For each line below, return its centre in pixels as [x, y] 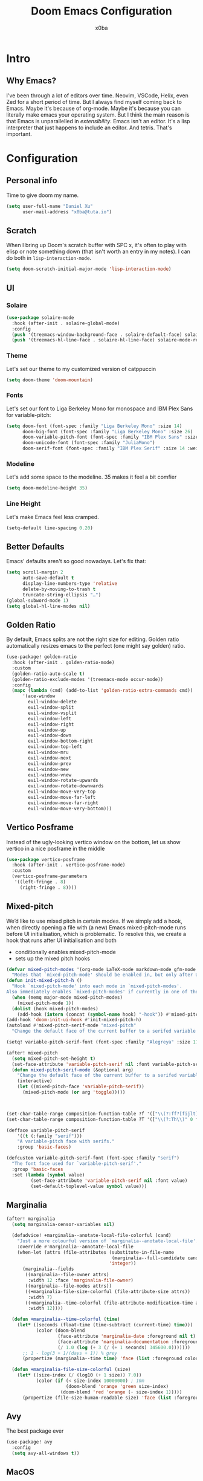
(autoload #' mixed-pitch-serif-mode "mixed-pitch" [71, 1025]
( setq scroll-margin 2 [35, 572]
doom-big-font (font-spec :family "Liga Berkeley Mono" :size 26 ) [108, 431]
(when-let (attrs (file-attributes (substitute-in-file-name [95, 1252]
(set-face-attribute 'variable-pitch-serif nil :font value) [109, 1180]
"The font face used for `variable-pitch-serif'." [77, 1164]
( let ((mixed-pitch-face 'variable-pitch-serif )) [81, 1087]
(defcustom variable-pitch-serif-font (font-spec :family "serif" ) [93, 1158]
